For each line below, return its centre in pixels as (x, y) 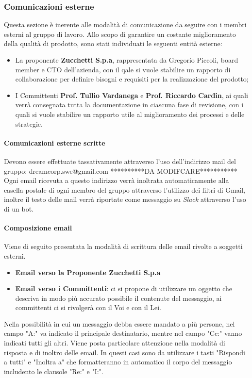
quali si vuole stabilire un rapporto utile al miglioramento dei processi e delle (130, 114)
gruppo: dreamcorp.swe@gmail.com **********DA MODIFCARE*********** (121, 171)
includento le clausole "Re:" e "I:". (54, 371)
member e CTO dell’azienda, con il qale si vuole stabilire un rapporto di (123, 69)
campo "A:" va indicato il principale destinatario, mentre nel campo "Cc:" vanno (123, 333)
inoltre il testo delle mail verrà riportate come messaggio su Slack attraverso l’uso (125, 199)
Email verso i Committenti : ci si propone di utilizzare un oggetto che (124, 288)
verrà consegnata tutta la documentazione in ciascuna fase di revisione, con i (129, 105)
